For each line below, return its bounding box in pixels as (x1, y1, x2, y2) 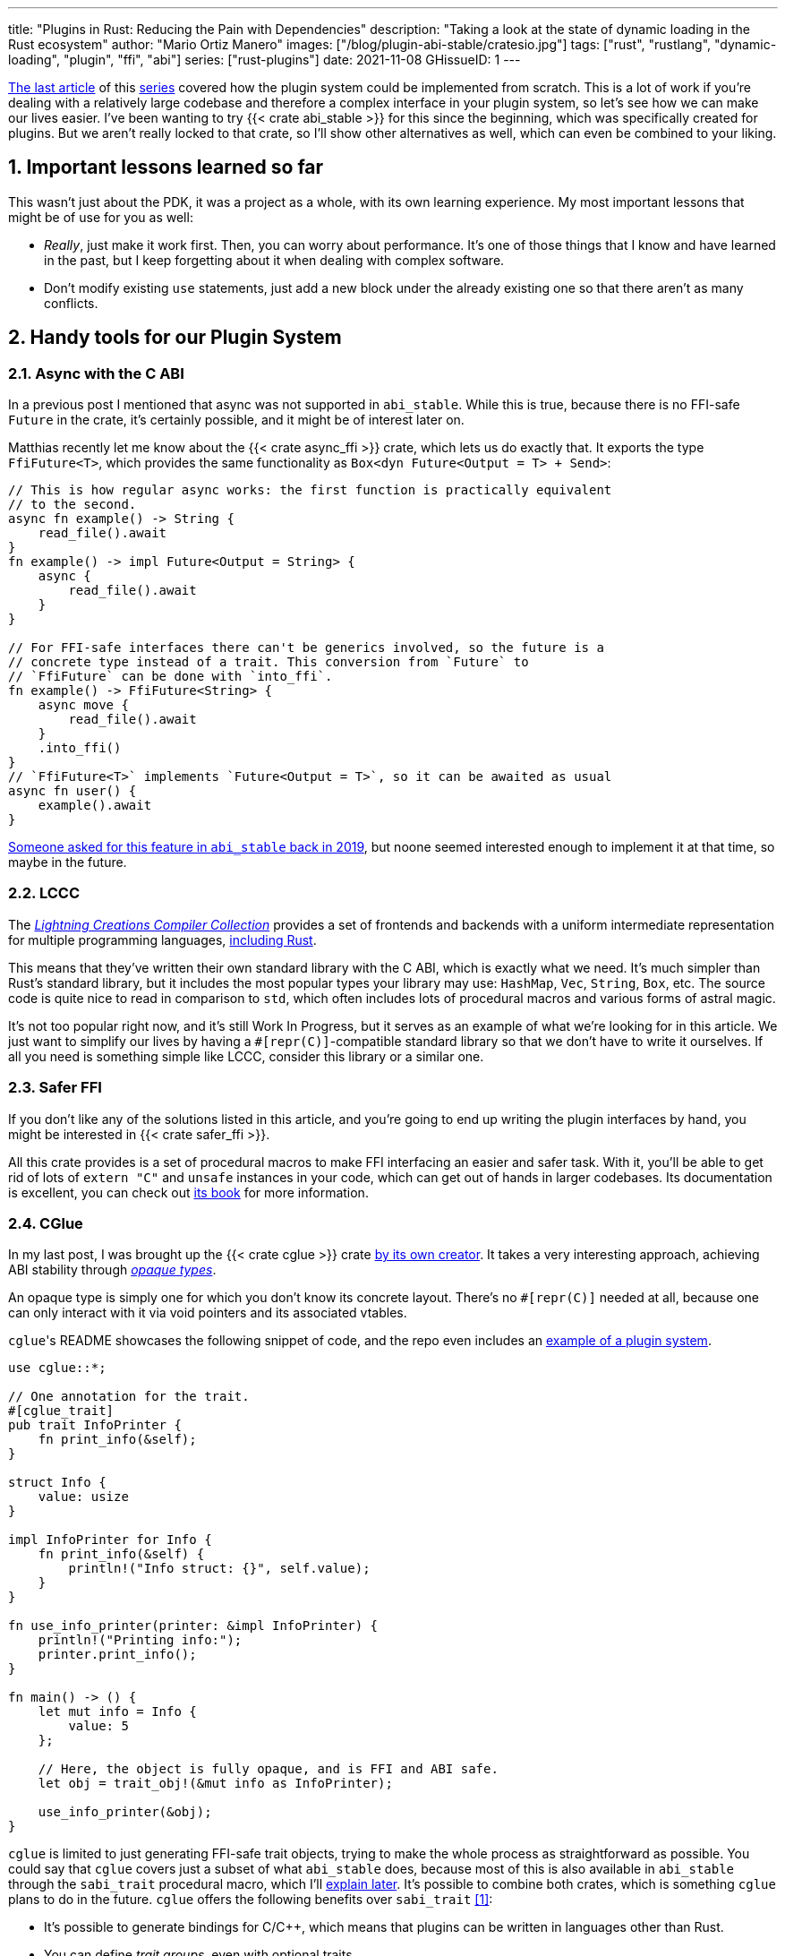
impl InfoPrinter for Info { (8, 1532, 212, 1548)
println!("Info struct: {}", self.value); (68, 1561, 371, 1576)
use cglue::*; (8, 1360, 107, 1376)
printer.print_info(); (38, 1647, 197, 1662)
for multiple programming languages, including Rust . (8, 931, 317, 948)
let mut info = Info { (38, 1704, 197, 1720)
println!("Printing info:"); (38, 1633, 243, 1648)
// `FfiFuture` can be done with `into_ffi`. (8, 669, 333, 684)
